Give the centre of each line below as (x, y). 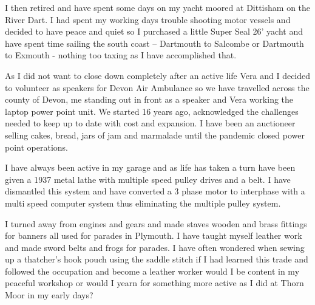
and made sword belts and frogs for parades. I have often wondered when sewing (155, 247)
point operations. (36, 147)
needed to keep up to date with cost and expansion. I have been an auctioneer (150, 123)
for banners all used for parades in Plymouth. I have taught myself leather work (154, 235)
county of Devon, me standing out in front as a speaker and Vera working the (149, 99)
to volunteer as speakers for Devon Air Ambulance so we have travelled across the (157, 87)
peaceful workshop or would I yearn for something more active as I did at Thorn (154, 283)
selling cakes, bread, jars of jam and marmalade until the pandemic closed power (155, 135)
